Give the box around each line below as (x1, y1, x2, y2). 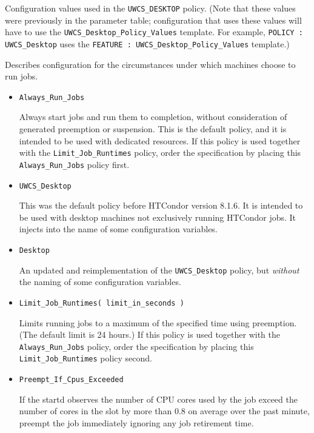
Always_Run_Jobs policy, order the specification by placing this (19, 340, 254, 352)
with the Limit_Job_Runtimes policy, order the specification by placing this (19, 146, 301, 159)
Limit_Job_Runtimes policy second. (19, 352, 152, 364)
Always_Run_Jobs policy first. (19, 158, 130, 170)
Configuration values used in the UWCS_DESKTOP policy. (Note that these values (5, 2, 296, 14)
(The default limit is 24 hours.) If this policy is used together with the (19, 328, 280, 341)
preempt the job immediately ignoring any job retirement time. (19, 416, 254, 429)
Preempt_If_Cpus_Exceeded (19, 375, 124, 384)
